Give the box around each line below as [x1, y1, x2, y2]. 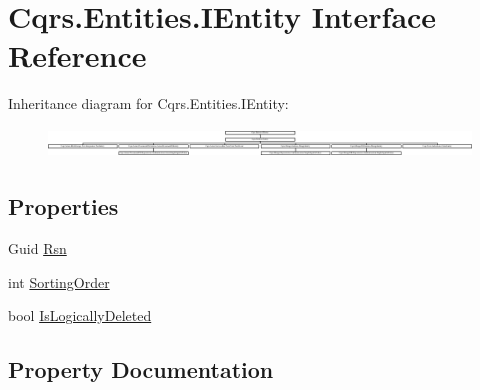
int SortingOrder [8, 271, 110, 292]
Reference [8, 35, 147, 76]
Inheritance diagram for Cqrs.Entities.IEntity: [8, 93, 289, 114]
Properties [8, 191, 119, 222]
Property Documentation [8, 354, 274, 385]
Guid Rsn [8, 237, 67, 258]
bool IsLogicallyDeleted [8, 305, 152, 326]
